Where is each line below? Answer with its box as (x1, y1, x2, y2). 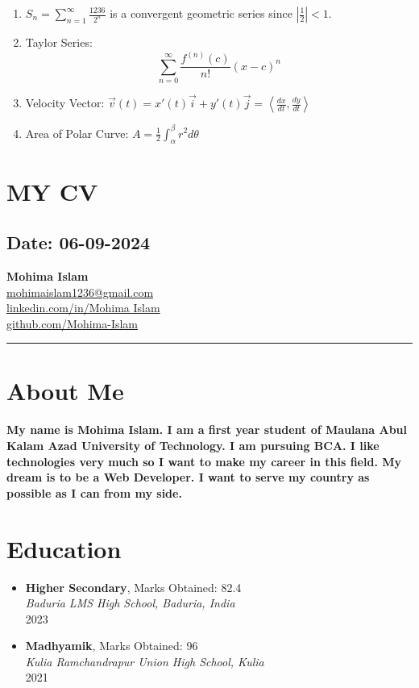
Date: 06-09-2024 (6, 230, 151, 255)
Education (6, 532, 122, 565)
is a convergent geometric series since (110, 5, 292, 21)
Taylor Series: (25, 34, 93, 50)
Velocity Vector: (25, 94, 105, 111)
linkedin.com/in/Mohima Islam (6, 299, 160, 316)
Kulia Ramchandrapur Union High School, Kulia (25, 653, 264, 669)
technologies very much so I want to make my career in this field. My (6, 452, 402, 469)
